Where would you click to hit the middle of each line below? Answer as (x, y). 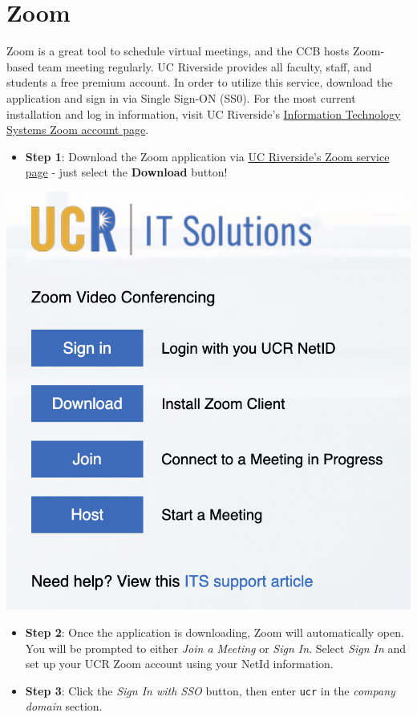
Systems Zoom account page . (78, 130)
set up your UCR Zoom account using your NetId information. (179, 664)
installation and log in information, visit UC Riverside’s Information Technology (204, 113)
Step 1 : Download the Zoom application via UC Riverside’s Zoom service (207, 156)
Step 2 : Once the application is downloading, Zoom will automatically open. (215, 632)
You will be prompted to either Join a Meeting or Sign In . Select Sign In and (216, 648)
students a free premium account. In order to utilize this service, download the (200, 82)
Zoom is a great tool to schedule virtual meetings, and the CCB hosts (178, 51)
